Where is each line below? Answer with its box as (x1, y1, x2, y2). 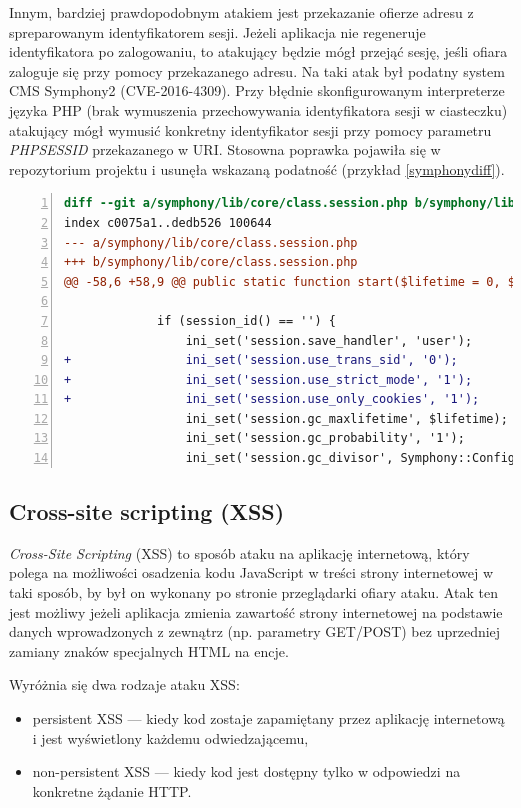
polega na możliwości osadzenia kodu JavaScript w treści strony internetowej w (9, 562, 494, 583)
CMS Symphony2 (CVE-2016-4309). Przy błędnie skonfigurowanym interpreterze (9, 80, 505, 101)
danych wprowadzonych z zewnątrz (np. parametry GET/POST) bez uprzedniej (9, 621, 501, 642)
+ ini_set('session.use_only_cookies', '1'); (64, 392, 480, 407)
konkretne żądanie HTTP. (32, 780, 192, 801)
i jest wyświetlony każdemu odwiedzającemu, (32, 727, 309, 748)
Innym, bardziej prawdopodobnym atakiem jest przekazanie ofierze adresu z (9, 2, 474, 22)
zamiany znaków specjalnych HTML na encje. (9, 640, 289, 661)
